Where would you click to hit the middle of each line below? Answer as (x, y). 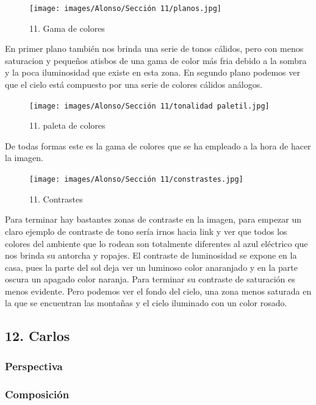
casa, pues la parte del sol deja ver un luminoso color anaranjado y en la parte (152, 267)
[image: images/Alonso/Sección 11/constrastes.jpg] (136, 180)
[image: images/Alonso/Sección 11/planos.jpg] (125, 9)
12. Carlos (38, 336)
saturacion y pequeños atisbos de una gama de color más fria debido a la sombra (156, 60)
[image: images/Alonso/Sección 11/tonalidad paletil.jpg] (149, 106)
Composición (37, 394)
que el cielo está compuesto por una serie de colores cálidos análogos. (134, 84)
